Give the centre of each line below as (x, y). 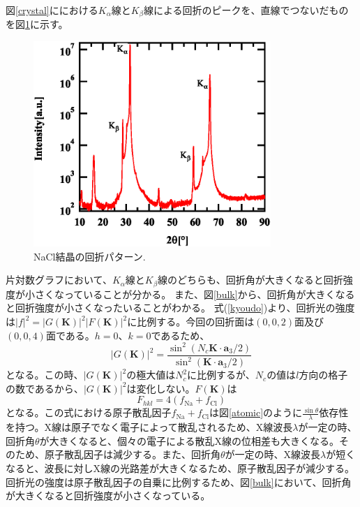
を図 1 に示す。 (37, 24)
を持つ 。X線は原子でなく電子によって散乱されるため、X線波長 (149, 427)
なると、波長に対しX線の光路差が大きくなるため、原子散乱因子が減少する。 (180, 468)
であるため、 (180, 335)
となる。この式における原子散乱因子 (89, 412)
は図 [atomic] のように (256, 412)
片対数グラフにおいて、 (59, 280)
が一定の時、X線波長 (273, 454)
